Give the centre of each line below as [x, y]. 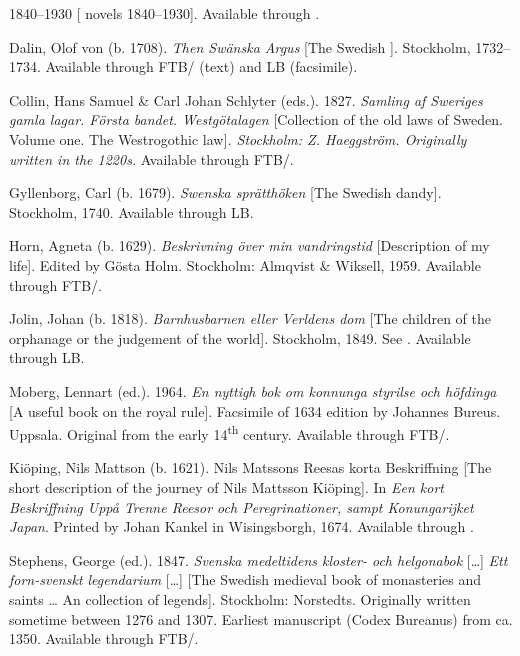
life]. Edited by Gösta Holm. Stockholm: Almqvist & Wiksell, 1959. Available [245, 264]
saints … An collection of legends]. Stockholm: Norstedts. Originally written [240, 598]
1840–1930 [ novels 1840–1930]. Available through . [164, 13]
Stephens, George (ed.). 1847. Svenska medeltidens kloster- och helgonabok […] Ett [258, 559]
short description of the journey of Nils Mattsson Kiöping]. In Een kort [227, 486]
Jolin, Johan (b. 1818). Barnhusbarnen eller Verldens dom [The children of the [250, 318]
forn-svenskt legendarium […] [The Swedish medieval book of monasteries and [245, 579]
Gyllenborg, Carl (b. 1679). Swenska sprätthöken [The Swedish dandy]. [225, 192]
